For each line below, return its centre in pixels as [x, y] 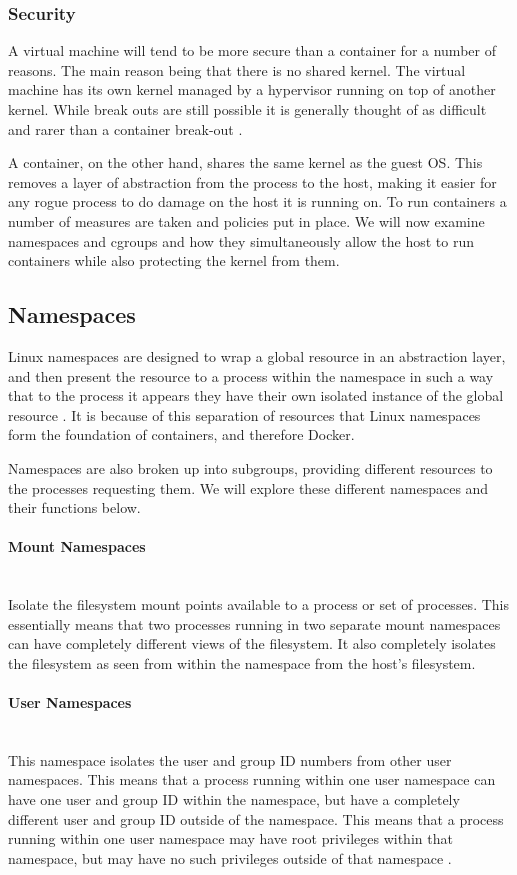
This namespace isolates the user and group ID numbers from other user [230, 759]
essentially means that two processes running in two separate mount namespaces [254, 623]
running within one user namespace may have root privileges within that [230, 838]
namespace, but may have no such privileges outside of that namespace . [230, 857]
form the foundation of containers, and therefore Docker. [181, 434]
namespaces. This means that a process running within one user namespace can [252, 779]
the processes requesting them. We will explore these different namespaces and [248, 487]
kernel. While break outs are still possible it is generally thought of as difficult [247, 109]
